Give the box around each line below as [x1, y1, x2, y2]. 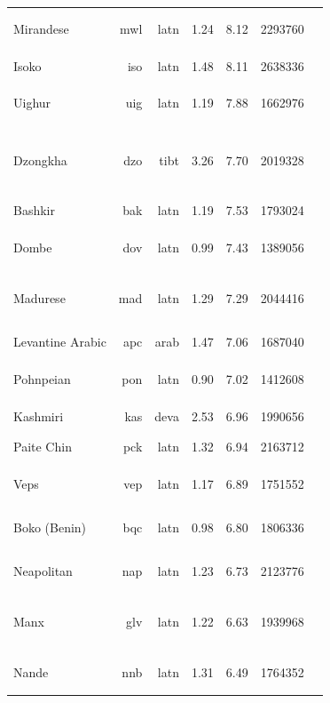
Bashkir [13, 201, 55, 220]
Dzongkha [13, 150, 67, 169]
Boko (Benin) [13, 517, 87, 536]
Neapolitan [13, 562, 73, 580]
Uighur [13, 93, 51, 112]
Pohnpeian [13, 369, 71, 387]
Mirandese [13, 19, 69, 37]
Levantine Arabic [13, 332, 106, 351]
